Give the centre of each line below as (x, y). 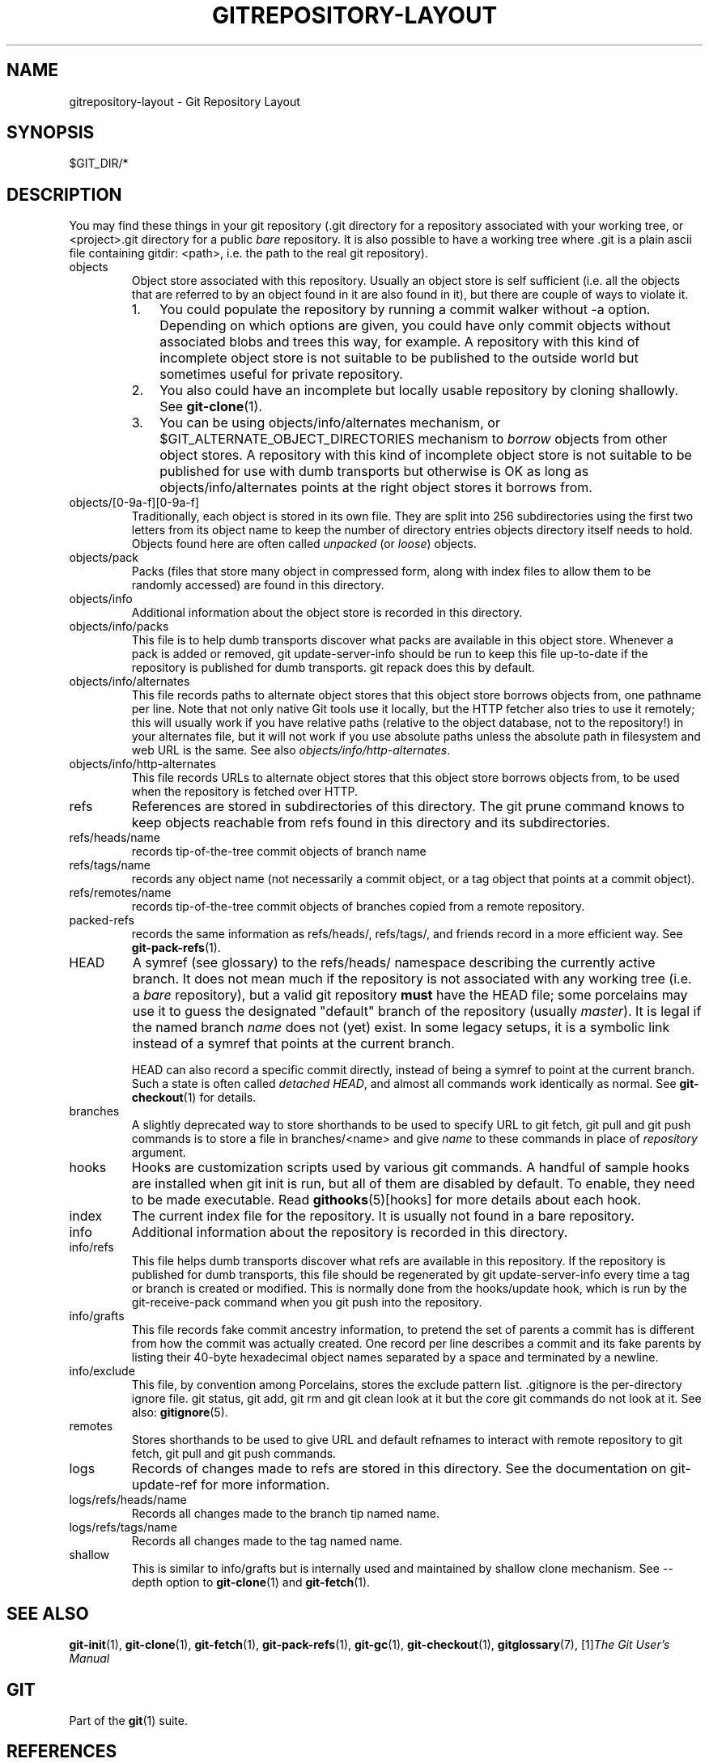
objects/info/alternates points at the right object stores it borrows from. (376, 488)
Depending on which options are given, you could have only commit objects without (415, 326)
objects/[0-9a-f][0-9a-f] (134, 503)
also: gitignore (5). (180, 1413)
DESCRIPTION (64, 194)
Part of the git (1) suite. (128, 1720)
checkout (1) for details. (194, 1098)
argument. (159, 1153)
